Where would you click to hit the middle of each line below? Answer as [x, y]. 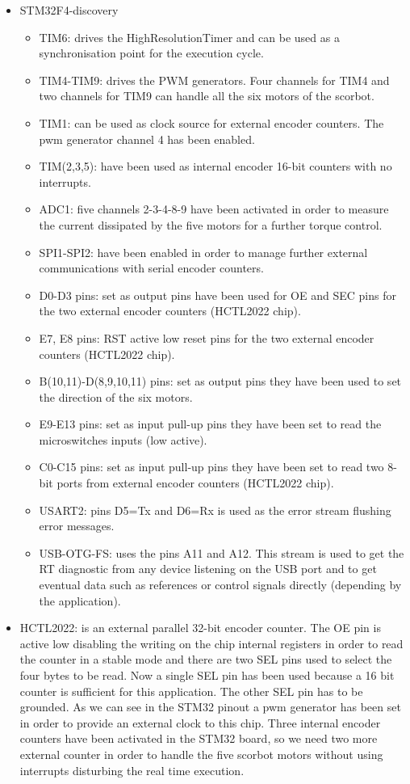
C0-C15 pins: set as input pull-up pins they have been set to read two [211, 467]
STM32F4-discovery [69, 10]
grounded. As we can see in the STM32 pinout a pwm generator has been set [210, 707]
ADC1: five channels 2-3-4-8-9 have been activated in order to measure [214, 209]
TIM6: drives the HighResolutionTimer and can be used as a [189, 37]
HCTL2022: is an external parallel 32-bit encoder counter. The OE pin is [200, 628]
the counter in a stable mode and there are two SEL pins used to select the [206, 659]
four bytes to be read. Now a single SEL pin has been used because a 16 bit [207, 675]
